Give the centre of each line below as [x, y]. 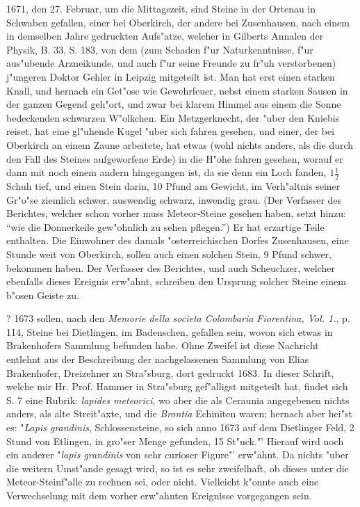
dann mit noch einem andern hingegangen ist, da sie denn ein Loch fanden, [166, 172]
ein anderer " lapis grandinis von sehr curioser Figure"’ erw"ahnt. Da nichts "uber [178, 454]
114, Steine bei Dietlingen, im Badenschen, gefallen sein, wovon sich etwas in [170, 331]
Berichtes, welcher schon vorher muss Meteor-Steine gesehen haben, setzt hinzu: [176, 213]
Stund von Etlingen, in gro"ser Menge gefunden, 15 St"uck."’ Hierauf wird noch [175, 441]
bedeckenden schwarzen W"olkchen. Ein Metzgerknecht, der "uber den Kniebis [173, 117]
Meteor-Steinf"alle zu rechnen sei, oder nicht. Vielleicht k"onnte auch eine [163, 482]
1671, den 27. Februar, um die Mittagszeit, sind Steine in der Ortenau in [161, 8]
